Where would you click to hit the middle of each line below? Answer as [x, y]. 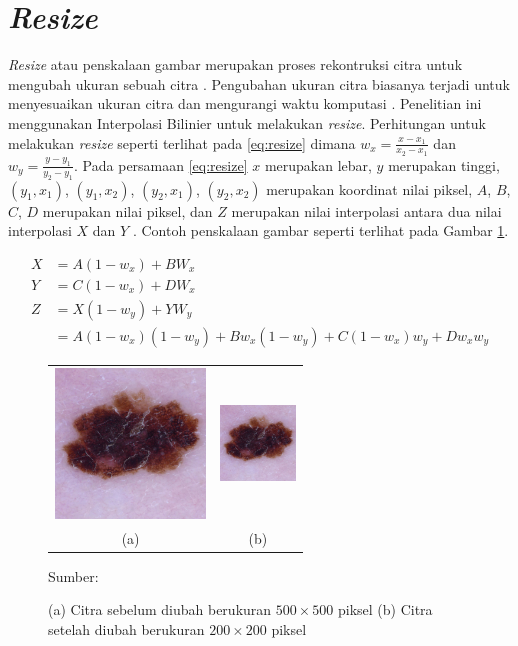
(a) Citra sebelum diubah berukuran [160, 609]
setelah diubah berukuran [126, 628]
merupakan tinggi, [444, 164]
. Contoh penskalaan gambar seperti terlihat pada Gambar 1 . [320, 230]
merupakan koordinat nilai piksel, [369, 188]
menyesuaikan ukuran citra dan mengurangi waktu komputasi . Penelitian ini [245, 103]
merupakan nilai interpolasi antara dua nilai [366, 210]
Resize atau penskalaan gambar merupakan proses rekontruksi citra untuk [235, 64]
